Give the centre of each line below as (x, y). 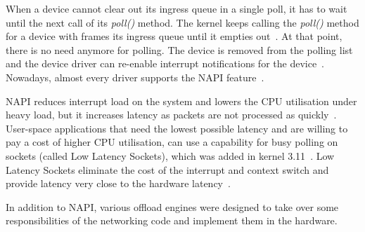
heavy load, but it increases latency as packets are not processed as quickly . (171, 115)
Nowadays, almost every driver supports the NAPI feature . (135, 77)
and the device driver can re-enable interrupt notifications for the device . (165, 63)
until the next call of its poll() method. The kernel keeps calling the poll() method (182, 22)
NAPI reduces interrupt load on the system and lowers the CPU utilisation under (181, 101)
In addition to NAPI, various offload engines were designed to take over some (172, 206)
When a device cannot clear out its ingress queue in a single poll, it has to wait (177, 8)
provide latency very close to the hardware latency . (118, 183)
